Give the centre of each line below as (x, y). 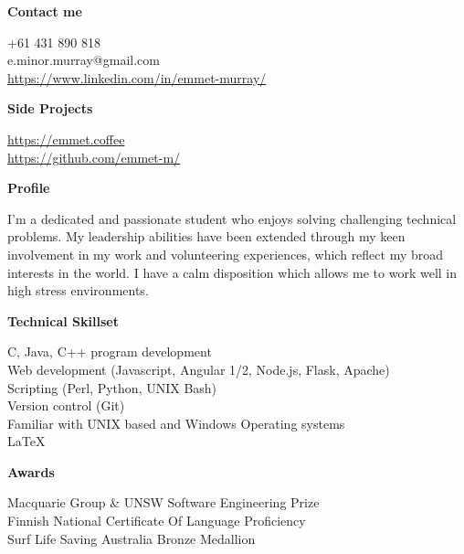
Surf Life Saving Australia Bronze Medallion (132, 538)
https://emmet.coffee (66, 138)
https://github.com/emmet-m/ (94, 157)
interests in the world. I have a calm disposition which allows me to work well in (232, 272)
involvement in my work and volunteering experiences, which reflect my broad (226, 254)
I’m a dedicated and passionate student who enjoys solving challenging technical (232, 218)
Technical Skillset (63, 320)
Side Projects (50, 108)
